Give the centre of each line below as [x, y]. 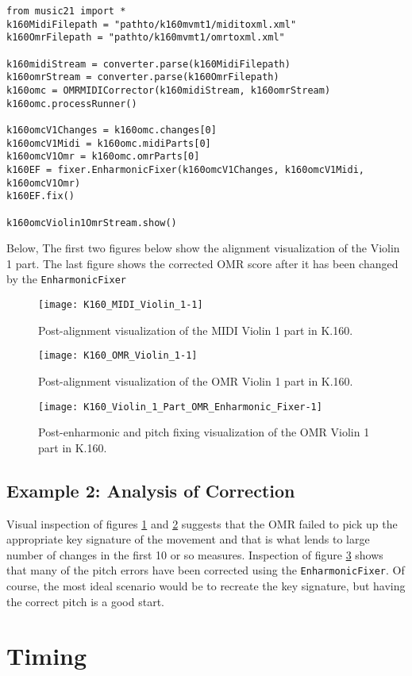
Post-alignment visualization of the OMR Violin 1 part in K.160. [196, 380]
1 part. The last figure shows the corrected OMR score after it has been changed [202, 263]
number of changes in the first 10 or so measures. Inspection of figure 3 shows [195, 554]
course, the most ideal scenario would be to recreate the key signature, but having [206, 585]
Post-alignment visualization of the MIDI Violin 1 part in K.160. [196, 330]
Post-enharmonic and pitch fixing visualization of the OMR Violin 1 [204, 432]
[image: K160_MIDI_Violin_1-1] [121, 305]
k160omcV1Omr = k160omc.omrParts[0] [103, 157]
